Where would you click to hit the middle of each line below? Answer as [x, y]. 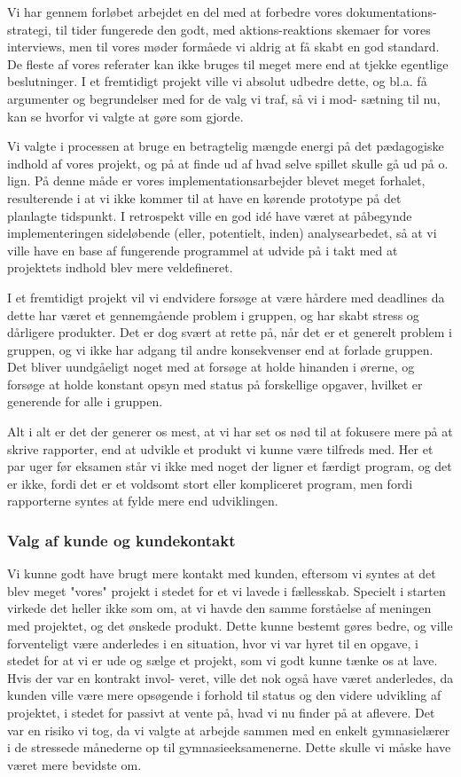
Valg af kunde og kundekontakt [121, 540]
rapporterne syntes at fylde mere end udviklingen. [143, 501]
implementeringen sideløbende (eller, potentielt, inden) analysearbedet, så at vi [222, 233]
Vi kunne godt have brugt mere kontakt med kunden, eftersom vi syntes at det [222, 573]
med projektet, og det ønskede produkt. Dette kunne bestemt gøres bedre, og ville [230, 626]
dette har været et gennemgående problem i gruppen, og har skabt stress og [213, 314]
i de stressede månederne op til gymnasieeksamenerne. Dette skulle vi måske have [229, 747]
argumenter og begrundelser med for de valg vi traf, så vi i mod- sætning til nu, [224, 98]
